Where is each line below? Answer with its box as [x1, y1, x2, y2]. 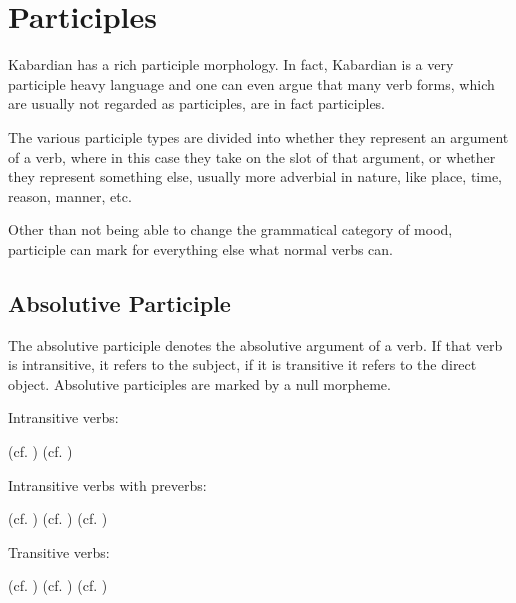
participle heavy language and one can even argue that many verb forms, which [8, 73, 495, 94]
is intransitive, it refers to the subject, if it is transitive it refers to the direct [8, 354, 477, 375]
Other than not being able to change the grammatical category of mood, [8, 219, 453, 240]
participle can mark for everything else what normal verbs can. [8, 238, 393, 259]
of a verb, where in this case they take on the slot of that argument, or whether [8, 146, 496, 167]
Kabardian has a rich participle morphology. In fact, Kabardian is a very [8, 54, 454, 75]
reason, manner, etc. [8, 185, 132, 206]
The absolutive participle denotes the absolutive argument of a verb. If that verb [8, 334, 503, 355]
